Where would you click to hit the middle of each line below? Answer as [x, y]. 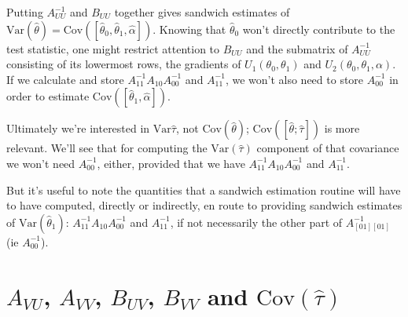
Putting [25, 12]
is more [342, 128]
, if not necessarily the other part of [256, 222]
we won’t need [41, 163]
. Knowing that [189, 29]
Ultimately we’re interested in [78, 128]
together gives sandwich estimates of [202, 12]
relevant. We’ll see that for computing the [107, 148]
